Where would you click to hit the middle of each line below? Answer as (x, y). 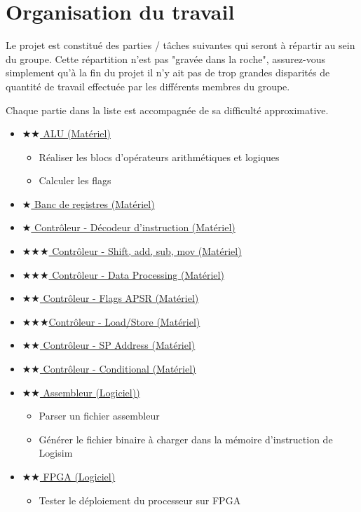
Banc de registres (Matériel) (95, 203)
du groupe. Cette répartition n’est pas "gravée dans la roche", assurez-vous (166, 58)
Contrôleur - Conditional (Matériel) (120, 369)
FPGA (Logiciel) (79, 476)
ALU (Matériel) (77, 133)
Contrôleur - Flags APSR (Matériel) (121, 298)
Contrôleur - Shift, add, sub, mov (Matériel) (147, 251)
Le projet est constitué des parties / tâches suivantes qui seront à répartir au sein (180, 45)
